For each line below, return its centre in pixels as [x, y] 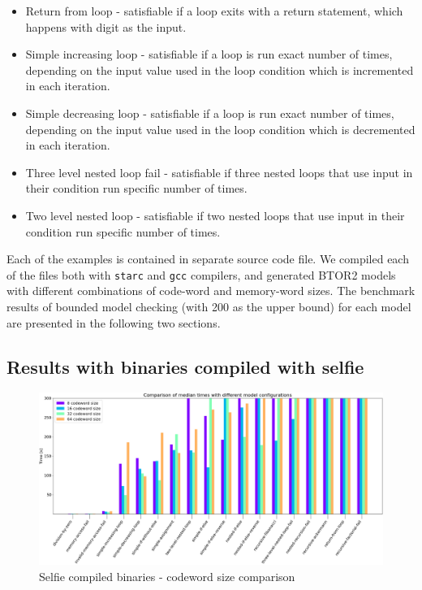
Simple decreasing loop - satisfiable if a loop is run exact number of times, [210, 113]
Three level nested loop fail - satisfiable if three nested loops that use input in [219, 172]
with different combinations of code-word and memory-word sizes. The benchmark [211, 291]
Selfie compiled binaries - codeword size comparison [167, 576]
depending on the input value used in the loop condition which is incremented [220, 69]
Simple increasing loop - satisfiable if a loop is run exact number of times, [209, 54]
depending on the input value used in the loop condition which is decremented [220, 129]
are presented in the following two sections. [114, 322]
